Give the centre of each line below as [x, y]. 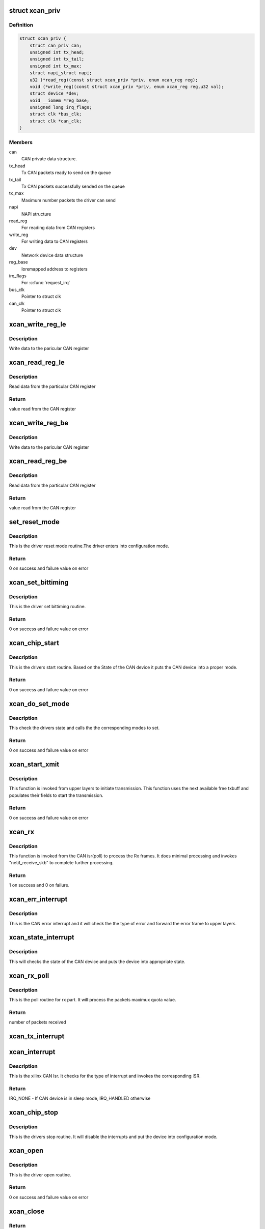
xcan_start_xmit [34, 764]
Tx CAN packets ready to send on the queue [66, 173]
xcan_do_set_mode [39, 704]
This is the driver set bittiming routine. [47, 607]
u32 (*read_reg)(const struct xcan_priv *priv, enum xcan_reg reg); [114, 80]
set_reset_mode [34, 522]
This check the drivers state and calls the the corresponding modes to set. [84, 728]
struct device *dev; [54, 94]
